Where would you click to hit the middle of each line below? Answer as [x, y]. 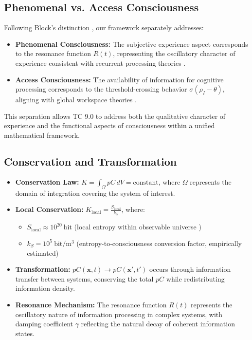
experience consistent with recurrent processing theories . [100, 63]
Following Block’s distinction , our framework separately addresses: [104, 28]
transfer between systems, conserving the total [84, 278]
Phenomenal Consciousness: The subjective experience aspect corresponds [132, 44]
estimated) [43, 253]
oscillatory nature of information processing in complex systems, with [119, 314]
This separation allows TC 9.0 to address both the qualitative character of [115, 116]
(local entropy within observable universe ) [138, 227]
